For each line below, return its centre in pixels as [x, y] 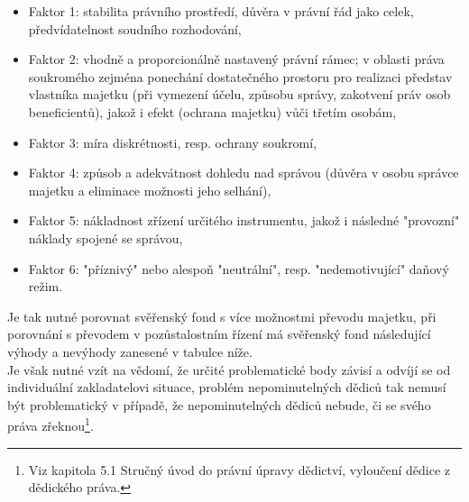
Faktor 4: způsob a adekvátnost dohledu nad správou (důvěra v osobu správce [244, 173]
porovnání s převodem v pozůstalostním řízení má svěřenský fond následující [219, 334]
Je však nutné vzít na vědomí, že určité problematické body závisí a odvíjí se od [229, 369]
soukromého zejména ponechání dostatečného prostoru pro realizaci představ [240, 76]
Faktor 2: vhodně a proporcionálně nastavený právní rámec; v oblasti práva [236, 59]
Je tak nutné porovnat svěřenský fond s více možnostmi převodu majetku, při [222, 316]
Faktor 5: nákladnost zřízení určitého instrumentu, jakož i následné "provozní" [244, 220]
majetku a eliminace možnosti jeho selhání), [150, 190]
